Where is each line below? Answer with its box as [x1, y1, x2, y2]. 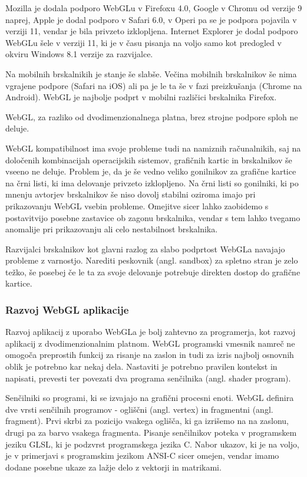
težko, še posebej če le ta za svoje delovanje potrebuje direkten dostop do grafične [5, 265, 301, 278]
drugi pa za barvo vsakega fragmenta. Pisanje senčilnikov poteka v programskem [5, 426, 297, 439]
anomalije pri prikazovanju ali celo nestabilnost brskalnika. [5, 223, 218, 235]
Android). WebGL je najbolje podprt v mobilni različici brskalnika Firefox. [5, 91, 277, 103]
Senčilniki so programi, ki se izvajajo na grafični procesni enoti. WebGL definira [5, 392, 294, 404]
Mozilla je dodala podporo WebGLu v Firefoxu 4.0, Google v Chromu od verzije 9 [5, 2, 302, 14]
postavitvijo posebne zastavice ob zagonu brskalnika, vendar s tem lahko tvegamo [5, 211, 301, 223]
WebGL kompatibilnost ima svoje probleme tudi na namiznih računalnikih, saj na [5, 142, 301, 154]
